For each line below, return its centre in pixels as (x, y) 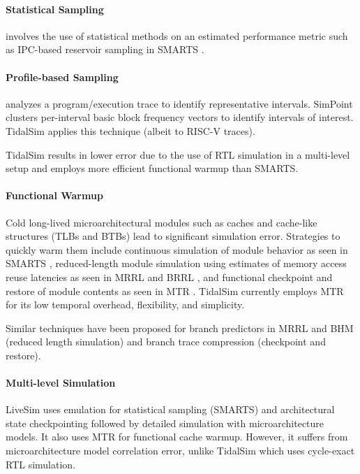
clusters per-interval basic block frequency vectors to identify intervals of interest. (180, 117)
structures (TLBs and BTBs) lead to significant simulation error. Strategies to (173, 236)
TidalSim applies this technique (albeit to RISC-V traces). (130, 130)
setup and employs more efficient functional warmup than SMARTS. (152, 168)
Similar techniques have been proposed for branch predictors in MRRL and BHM (180, 328)
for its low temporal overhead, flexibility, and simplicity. (125, 304)
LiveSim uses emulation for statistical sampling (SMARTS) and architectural (170, 409)
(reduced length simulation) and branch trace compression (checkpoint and (166, 342)
